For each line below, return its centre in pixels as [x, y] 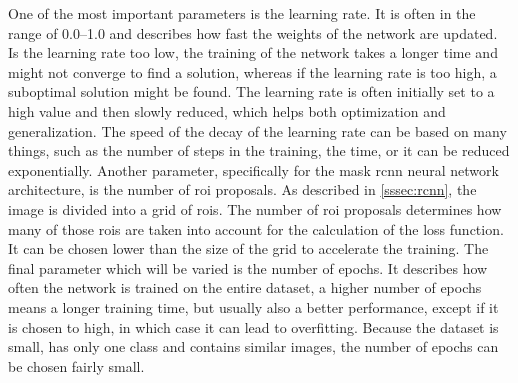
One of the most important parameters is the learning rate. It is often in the [242, 13]
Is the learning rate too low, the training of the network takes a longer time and [253, 52]
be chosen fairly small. [76, 365]
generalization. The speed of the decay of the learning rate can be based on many [257, 130]
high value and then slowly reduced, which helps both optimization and [227, 110]
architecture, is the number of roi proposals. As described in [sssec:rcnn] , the [242, 189]
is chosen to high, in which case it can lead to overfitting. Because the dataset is [253, 326]
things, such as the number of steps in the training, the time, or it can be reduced [259, 150]
